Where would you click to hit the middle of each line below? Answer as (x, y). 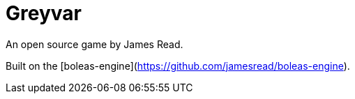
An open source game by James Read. (95, 44)
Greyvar (44, 13)
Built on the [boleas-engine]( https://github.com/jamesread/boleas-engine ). (178, 66)
